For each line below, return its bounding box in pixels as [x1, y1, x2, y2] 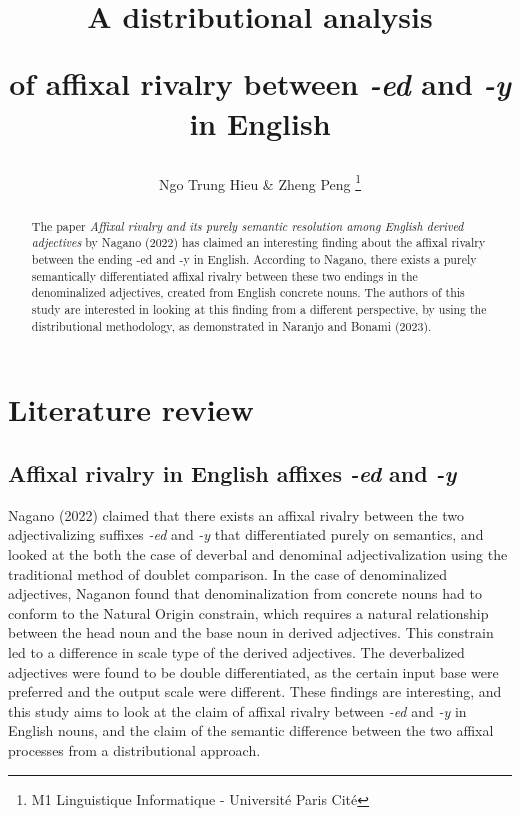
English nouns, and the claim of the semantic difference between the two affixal [8, 720, 494, 741]
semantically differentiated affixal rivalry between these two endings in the [31, 267, 418, 284]
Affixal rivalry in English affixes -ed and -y [8, 457, 457, 488]
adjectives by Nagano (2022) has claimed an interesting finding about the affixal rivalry [31, 234, 486, 251]
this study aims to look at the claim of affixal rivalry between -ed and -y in [8, 700, 467, 721]
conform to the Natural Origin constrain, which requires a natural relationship [8, 602, 489, 623]
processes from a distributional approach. [8, 739, 261, 760]
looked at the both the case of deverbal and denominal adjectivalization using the [8, 543, 508, 564]
